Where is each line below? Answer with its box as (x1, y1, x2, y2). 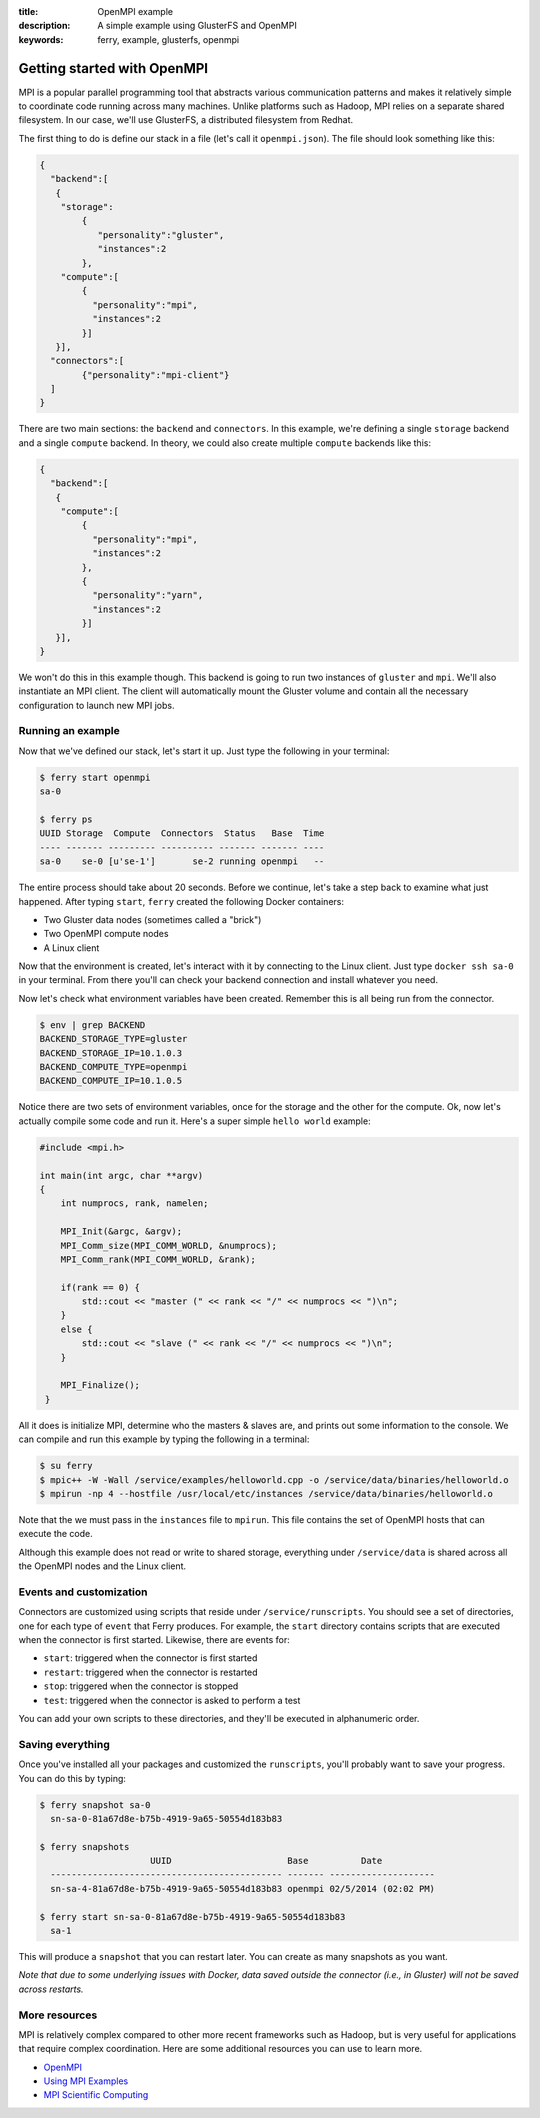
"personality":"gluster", (97, 229, 225, 240)
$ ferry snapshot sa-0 (39, 1799, 151, 1810)
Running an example (18, 724, 120, 738)
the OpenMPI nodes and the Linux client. (18, 1560, 187, 1572)
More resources (18, 2008, 98, 2022)
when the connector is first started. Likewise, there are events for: (18, 1634, 290, 1646)
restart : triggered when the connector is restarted (43, 1666, 259, 1678)
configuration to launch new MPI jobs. (18, 699, 175, 711)
